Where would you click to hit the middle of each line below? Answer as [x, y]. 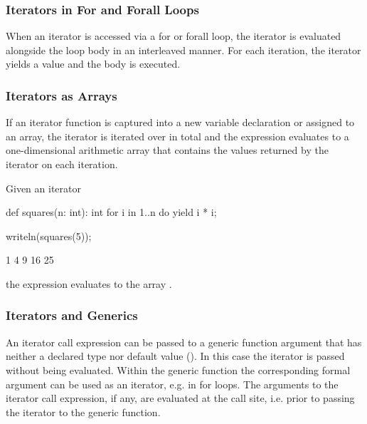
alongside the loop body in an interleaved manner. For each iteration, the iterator [183, 50]
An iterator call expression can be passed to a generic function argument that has [184, 342]
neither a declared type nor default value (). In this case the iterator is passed [175, 356]
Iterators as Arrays [62, 95]
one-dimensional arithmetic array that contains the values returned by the [167, 150]
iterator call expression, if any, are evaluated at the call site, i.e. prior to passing [180, 398]
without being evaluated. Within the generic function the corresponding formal [178, 369]
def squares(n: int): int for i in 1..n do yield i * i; [111, 212]
